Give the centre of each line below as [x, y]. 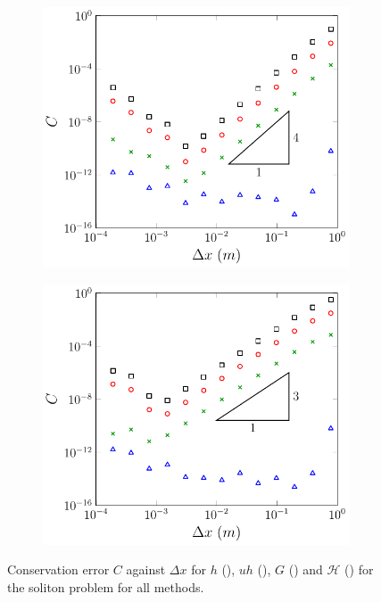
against [146, 569]
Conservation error [58, 569]
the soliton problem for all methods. [106, 587]
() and [306, 569]
